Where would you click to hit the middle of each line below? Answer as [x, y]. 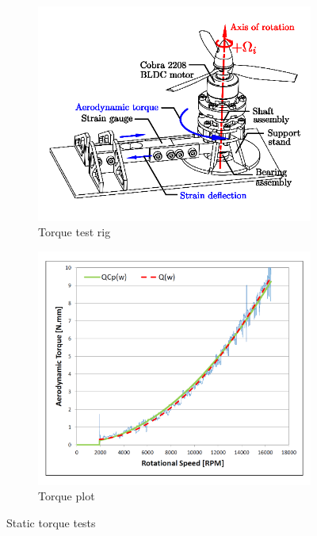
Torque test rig [74, 232]
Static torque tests [51, 523]
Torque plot [67, 496]
